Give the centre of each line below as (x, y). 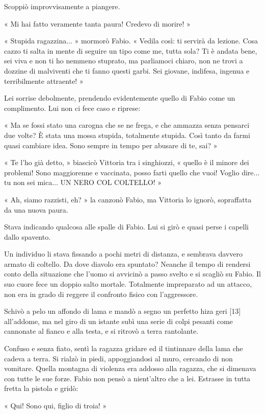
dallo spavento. (28, 236)
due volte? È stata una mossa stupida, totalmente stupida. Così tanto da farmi (127, 135)
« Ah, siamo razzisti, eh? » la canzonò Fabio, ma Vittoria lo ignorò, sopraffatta (128, 199)
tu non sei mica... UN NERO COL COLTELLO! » (83, 182)
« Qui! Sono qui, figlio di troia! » (56, 405)
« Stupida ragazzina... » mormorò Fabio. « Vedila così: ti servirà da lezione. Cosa (131, 41)
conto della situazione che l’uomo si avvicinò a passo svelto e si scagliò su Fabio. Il (132, 274)
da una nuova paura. (36, 209)
